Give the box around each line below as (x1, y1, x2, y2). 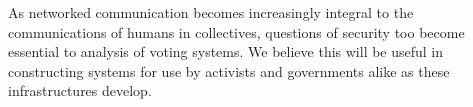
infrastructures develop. (8, 80, 152, 101)
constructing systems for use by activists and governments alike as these (8, 60, 450, 81)
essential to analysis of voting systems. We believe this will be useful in (8, 41, 444, 62)
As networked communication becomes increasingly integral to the (8, 2, 414, 22)
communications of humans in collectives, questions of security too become (8, 21, 465, 42)
